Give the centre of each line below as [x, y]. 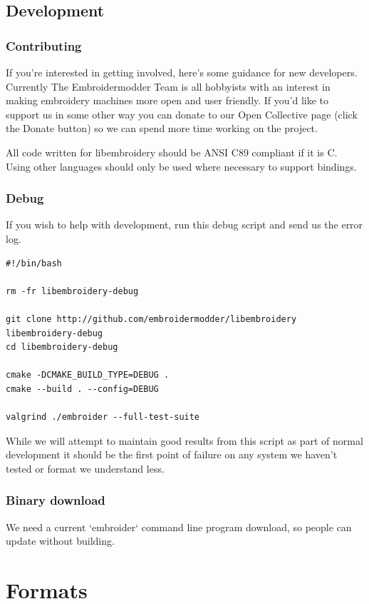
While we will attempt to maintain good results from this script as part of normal [184, 440]
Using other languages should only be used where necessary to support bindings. [181, 166]
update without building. [60, 541]
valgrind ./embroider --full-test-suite [103, 417]
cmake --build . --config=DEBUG [82, 389]
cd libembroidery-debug [62, 347]
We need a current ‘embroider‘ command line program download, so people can [179, 527]
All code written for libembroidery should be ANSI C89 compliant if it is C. [172, 152]
